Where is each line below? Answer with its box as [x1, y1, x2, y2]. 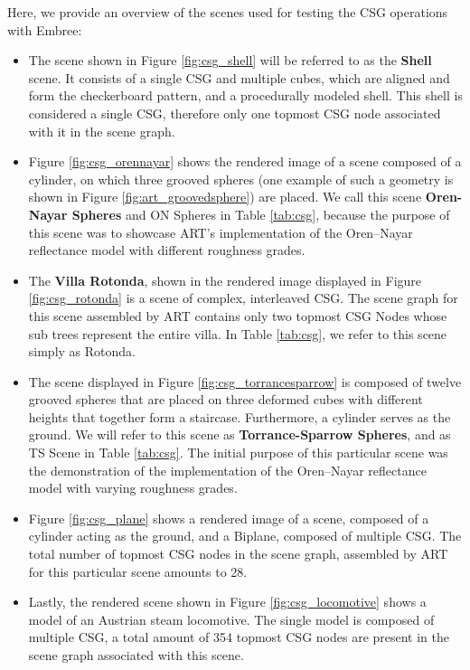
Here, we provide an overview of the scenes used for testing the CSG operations [7, 3, 448, 21]
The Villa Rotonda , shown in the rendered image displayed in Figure [28, 270, 422, 289]
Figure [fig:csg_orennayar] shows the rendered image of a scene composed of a [28, 152, 462, 171]
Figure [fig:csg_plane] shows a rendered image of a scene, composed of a [28, 508, 429, 527]
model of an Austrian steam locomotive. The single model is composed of [28, 609, 435, 628]
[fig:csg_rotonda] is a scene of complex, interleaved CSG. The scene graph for [28, 288, 458, 307]
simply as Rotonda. [28, 342, 136, 361]
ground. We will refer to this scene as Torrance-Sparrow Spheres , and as [28, 425, 451, 444]
